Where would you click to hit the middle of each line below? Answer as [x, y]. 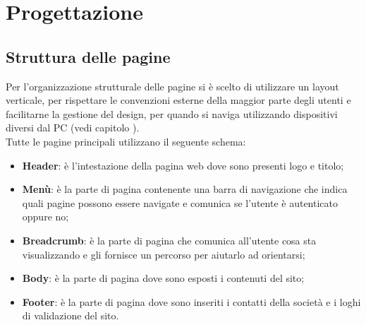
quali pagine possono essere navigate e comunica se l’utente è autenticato [180, 202]
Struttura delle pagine [88, 56]
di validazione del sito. [71, 315]
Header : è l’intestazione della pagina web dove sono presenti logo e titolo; [183, 165]
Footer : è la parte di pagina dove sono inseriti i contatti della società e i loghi [191, 301]
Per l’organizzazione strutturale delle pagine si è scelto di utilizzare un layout [172, 86]
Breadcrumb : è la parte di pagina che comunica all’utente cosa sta [169, 240]
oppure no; [45, 217]
